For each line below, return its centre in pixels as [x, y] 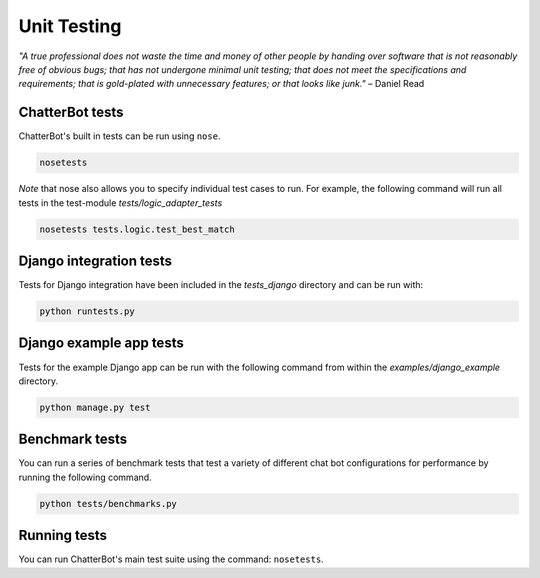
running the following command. [85, 477]
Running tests [63, 535]
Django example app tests [101, 343]
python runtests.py [87, 311]
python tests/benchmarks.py [108, 503]
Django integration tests [95, 260]
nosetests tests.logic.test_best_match [137, 229]
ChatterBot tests [71, 112]
